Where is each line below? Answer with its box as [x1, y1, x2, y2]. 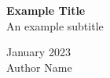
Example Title [6, 2, 86, 18]
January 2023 [6, 44, 71, 60]
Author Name [6, 58, 72, 75]
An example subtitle [6, 17, 104, 34]
